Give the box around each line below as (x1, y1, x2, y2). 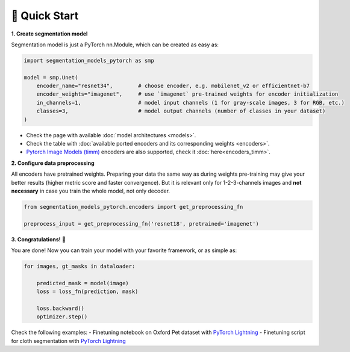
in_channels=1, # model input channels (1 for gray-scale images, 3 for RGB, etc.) (36, 99, 345, 106)
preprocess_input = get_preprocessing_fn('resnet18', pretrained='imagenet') (23, 220, 259, 227)
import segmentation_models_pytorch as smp (23, 57, 155, 64)
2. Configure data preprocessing (11, 159, 95, 167)
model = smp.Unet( (23, 74, 78, 81)
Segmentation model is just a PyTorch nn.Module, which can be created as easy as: (11, 41, 219, 48)
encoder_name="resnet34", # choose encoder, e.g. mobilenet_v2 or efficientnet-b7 (36, 82, 310, 90)
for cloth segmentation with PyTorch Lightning (11, 337, 126, 344)
